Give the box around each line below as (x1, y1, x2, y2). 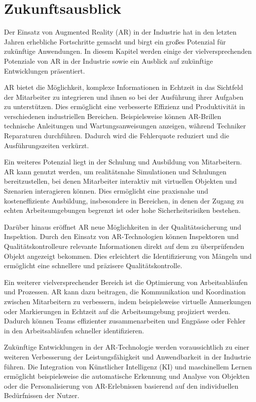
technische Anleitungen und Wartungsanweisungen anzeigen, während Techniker (4, 121, 246, 131)
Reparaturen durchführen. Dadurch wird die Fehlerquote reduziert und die (4, 130, 229, 141)
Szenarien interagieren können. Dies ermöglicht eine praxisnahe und (4, 186, 208, 196)
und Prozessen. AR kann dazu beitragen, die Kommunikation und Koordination (4, 286, 246, 297)
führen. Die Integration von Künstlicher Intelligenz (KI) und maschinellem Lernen (4, 361, 252, 371)
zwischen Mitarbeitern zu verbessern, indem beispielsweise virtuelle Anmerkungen (4, 296, 252, 306)
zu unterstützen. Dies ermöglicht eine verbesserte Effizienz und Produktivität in (4, 101, 245, 112)
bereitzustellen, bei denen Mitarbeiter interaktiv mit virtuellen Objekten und (4, 176, 237, 186)
